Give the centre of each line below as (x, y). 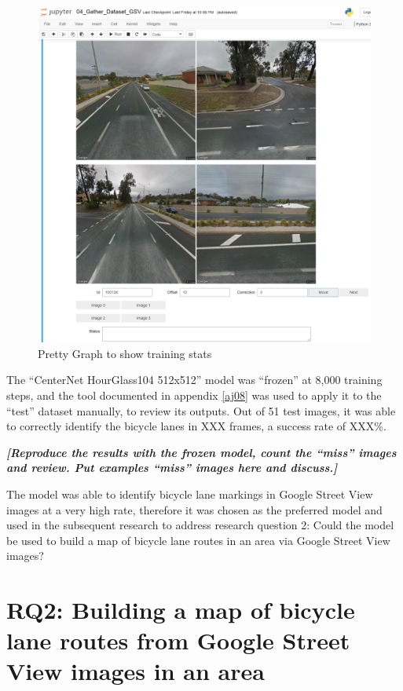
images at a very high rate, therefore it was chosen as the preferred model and (194, 509)
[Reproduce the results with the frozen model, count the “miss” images (201, 452)
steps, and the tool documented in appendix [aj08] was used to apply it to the (194, 395)
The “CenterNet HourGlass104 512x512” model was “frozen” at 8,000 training (194, 380)
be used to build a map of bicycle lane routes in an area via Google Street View (198, 540)
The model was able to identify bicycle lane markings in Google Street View (190, 494)
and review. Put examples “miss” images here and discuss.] (172, 468)
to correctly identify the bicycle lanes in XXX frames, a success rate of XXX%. (196, 426)
